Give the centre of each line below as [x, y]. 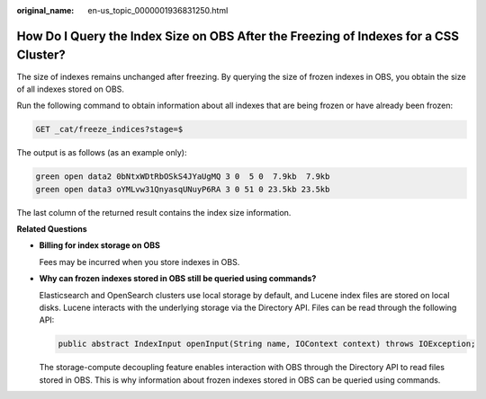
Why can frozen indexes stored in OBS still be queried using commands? [178, 279]
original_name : [45, 10]
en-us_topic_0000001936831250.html [158, 10]
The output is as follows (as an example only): [102, 153]
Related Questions [52, 229]
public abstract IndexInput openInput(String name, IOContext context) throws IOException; [267, 344]
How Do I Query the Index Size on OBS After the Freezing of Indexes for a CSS [238, 36]
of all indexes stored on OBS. [71, 89]
